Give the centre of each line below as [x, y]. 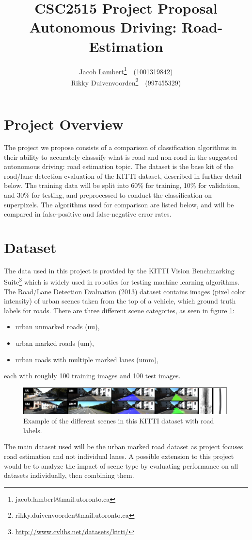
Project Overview [64, 124]
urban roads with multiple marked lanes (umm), [87, 359]
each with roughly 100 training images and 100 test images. [92, 376]
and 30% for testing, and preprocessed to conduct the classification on [108, 194]
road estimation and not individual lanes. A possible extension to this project [119, 456]
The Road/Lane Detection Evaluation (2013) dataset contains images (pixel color [125, 291]
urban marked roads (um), [55, 343]
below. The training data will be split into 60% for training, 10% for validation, [122, 185]
